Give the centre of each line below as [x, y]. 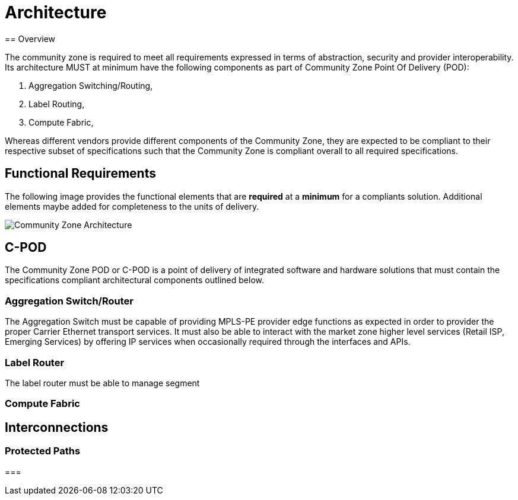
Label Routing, [57, 104]
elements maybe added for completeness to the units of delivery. [132, 206]
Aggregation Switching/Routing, [91, 85]
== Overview [30, 39]
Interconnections [57, 427]
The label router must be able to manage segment [102, 383]
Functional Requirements [80, 174]
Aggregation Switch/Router [69, 301]
